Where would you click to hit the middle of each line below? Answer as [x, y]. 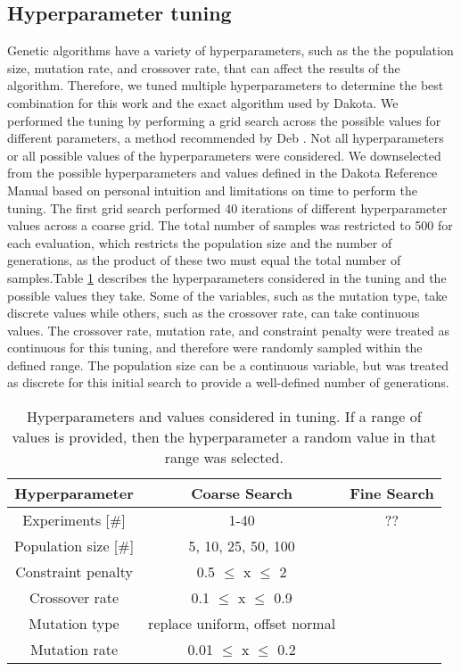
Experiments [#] [74, 520]
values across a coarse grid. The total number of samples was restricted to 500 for [230, 225]
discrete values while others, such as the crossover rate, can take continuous [214, 313]
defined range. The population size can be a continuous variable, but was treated [228, 364]
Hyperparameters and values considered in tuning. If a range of [224, 417]
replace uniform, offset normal [242, 624]
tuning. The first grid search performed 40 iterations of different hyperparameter [227, 207]
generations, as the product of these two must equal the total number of [204, 260]
